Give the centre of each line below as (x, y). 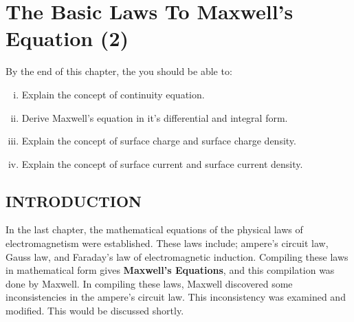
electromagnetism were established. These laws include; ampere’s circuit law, (167, 243)
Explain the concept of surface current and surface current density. (162, 163)
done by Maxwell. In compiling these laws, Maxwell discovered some (149, 283)
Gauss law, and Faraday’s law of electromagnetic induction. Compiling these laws (177, 256)
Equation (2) (67, 38)
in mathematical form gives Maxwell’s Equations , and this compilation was (170, 270)
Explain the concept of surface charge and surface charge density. (159, 141)
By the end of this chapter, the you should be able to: (119, 71)
